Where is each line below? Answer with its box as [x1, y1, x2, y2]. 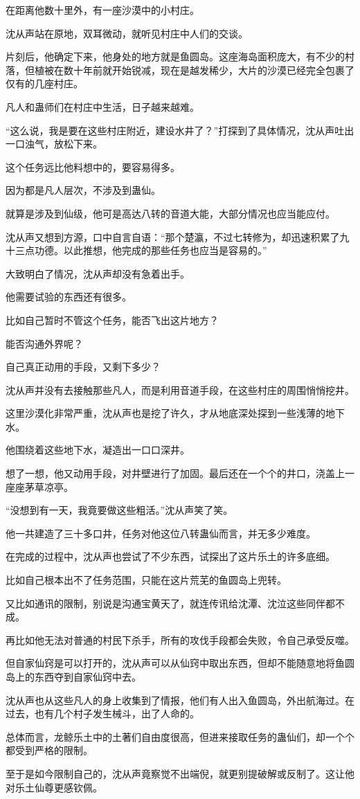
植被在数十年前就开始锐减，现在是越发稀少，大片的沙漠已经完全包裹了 [34, 62, 354, 77]
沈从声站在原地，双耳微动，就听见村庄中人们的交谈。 [6, 26, 248, 40]
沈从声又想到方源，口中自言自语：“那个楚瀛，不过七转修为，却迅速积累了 [6, 229, 340, 244]
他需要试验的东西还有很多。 [6, 289, 132, 304]
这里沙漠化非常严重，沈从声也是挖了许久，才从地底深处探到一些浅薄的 [6, 406, 325, 420]
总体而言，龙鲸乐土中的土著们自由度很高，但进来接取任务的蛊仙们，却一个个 [6, 729, 354, 744]
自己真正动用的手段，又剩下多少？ [6, 359, 161, 374]
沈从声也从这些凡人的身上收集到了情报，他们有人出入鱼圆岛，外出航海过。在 [6, 692, 354, 707]
